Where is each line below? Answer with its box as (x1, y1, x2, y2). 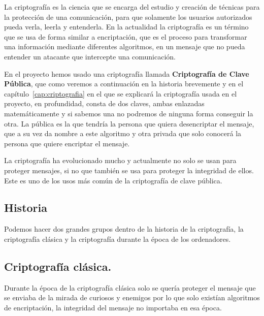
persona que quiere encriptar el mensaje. (4, 138, 130, 148)
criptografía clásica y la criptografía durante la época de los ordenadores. (4, 233, 231, 244)
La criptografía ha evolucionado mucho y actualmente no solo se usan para (4, 155, 237, 166)
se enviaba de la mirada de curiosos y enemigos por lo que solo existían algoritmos (4, 292, 260, 303)
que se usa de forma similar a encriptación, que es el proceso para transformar (4, 31, 247, 42)
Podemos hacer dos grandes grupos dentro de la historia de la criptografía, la (4, 224, 244, 234)
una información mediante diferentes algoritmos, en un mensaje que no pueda (4, 41, 245, 52)
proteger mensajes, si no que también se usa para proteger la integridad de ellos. (4, 165, 254, 175)
